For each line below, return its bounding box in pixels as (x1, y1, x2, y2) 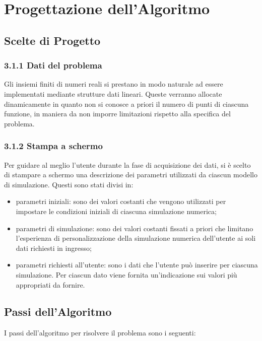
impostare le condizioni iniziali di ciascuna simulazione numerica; (16, 206, 217, 216)
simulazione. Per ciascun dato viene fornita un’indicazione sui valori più (16, 269, 237, 280)
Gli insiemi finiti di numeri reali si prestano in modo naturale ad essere (4, 79, 223, 89)
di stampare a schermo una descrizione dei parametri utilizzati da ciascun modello (4, 169, 257, 180)
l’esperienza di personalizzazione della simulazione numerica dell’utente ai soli (16, 233, 256, 243)
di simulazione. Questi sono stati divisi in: (4, 179, 134, 189)
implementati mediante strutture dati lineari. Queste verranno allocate (4, 88, 222, 99)
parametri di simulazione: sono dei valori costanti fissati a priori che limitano (16, 223, 253, 233)
